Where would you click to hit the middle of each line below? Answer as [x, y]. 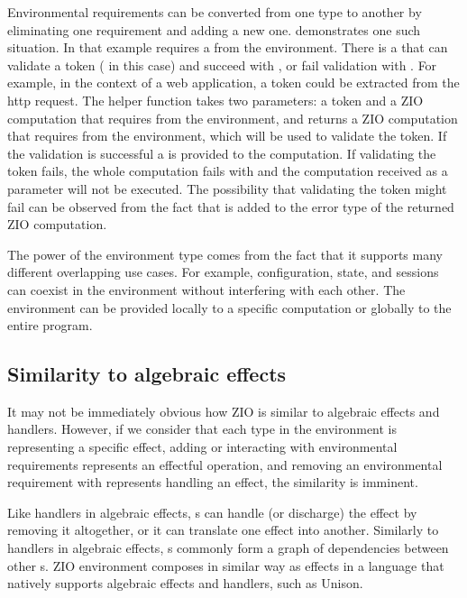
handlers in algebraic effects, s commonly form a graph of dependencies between [228, 548]
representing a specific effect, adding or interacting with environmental [202, 447]
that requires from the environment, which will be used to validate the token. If [227, 136]
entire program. [50, 325]
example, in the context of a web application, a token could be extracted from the [233, 83]
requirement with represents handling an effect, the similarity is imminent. [213, 482]
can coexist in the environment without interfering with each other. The [206, 289]
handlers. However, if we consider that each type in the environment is [202, 429]
